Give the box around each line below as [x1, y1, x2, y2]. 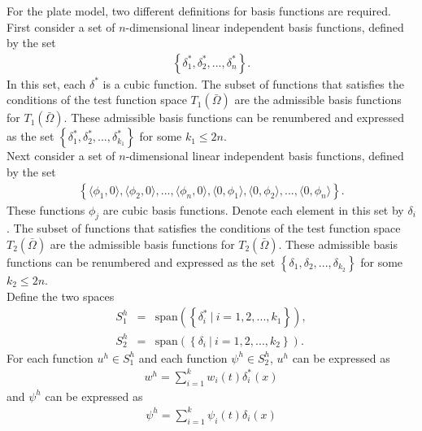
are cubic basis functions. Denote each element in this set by [102, 201, 404, 218]
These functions [7, 201, 85, 218]
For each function [7, 349, 94, 366]
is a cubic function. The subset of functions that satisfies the [102, 75, 404, 92]
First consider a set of [7, 18, 115, 35]
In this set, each [7, 75, 86, 92]
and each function [138, 349, 228, 366]
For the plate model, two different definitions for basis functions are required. [7, 2, 391, 19]
